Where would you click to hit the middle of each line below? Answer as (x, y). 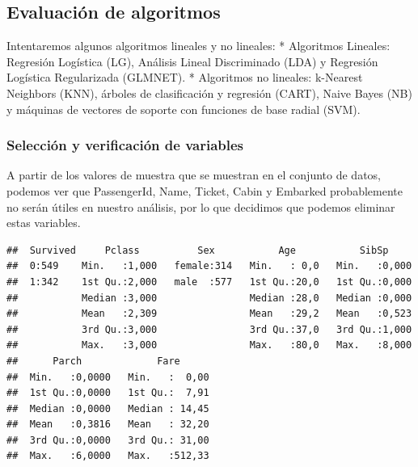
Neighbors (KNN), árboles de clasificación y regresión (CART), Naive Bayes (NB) (209, 93)
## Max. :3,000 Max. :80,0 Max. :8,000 (209, 345)
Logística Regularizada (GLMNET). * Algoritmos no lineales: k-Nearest (185, 77)
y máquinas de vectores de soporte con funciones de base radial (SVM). (184, 109)
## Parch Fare (93, 361)
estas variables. (44, 223)
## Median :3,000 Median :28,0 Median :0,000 (209, 298)
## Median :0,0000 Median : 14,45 (108, 408)
